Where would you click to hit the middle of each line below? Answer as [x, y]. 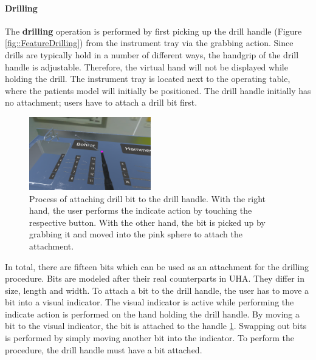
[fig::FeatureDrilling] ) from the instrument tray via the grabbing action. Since [149, 43]
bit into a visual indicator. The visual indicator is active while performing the [149, 302]
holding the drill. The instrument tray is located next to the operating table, [148, 79]
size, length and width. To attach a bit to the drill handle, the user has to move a [157, 290]
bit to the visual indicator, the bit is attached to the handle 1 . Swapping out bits [156, 326]
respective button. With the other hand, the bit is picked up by [147, 222]
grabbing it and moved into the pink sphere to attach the [136, 234]
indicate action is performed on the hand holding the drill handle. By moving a [153, 314]
